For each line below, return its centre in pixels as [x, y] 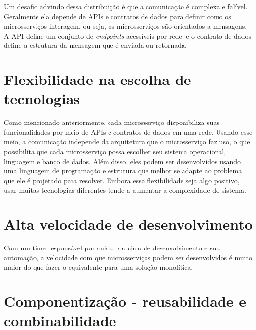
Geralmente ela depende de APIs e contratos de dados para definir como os [118, 16]
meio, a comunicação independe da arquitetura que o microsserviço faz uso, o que [127, 142]
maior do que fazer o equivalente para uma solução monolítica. [99, 267]
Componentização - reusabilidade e [125, 301]
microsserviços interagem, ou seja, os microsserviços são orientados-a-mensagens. [126, 26]
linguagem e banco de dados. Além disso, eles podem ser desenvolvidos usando [123, 161]
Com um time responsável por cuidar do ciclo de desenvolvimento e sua [112, 248]
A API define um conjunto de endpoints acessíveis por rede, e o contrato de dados [128, 35]
